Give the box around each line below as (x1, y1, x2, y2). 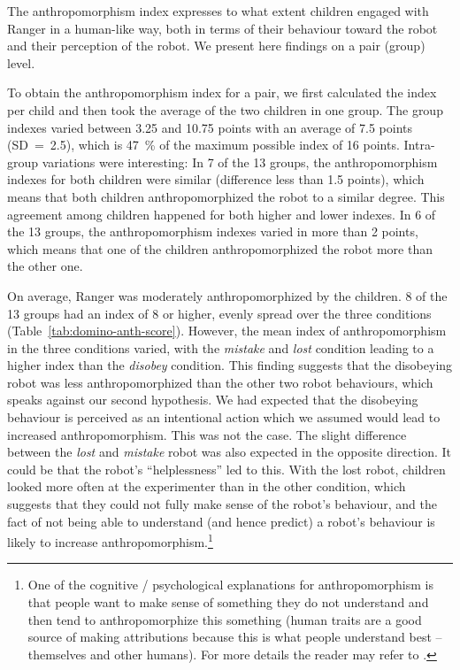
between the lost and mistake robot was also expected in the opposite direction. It (7, 443, 451, 461)
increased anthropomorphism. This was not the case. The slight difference (7, 425, 407, 443)
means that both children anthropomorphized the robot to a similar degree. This (7, 187, 445, 205)
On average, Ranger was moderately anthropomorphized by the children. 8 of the (7, 286, 448, 304)
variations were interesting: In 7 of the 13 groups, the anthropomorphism (42, 152, 438, 171)
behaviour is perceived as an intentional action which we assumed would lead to (7, 408, 441, 427)
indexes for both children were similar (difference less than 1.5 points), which (7, 170, 425, 189)
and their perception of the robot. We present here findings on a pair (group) (7, 36, 425, 55)
